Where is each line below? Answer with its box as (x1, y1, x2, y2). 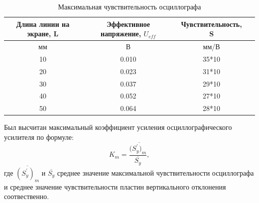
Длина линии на (16, 18, 70, 29)
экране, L (27, 28, 59, 39)
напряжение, (100, 28, 141, 39)
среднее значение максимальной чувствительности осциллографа (57, 167, 254, 178)
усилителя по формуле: (4, 131, 74, 142)
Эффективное (107, 18, 150, 29)
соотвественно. (4, 191, 49, 202)
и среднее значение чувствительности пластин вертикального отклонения (4, 181, 226, 192)
